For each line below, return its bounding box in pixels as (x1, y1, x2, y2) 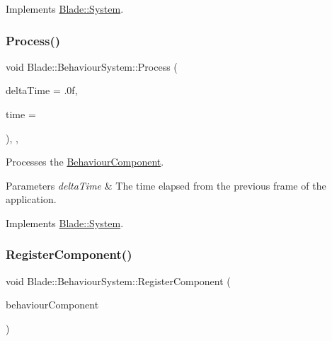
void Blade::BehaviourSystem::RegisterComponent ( (6, 273, 231, 288)
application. (6, 192, 57, 207)
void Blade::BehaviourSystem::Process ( (6, 59, 178, 74)
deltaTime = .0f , (6, 83, 78, 98)
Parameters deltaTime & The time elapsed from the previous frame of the (6, 178, 326, 192)
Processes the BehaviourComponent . (6, 154, 164, 169)
